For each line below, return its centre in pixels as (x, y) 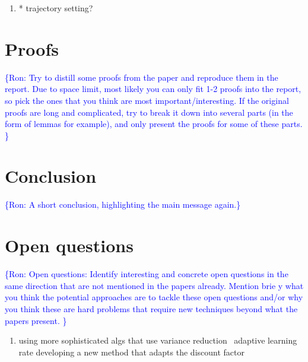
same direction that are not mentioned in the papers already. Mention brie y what (154, 285)
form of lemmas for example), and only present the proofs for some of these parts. (154, 124)
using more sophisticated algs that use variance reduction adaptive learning (158, 340)
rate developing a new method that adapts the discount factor (131, 352)
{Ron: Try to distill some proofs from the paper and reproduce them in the (142, 77)
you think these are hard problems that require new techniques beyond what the (151, 308)
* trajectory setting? (56, 8)
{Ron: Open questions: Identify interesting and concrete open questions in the (147, 274)
